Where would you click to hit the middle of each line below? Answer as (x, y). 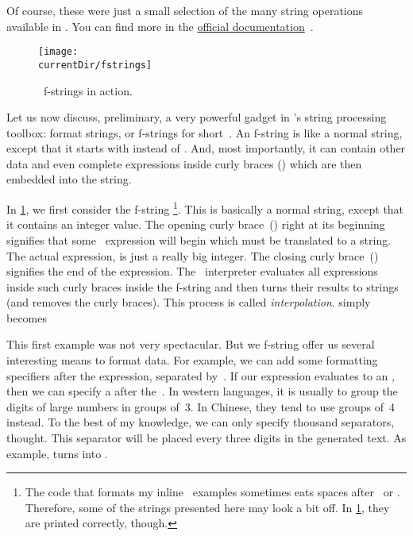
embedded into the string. (69, 179)
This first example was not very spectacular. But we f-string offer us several (191, 344)
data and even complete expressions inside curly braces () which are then (184, 163)
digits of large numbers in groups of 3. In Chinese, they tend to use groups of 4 (201, 406)
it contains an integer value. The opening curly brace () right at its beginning (196, 224)
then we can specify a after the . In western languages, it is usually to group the (202, 391)
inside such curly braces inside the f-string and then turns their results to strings (203, 286)
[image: (58, 52)
